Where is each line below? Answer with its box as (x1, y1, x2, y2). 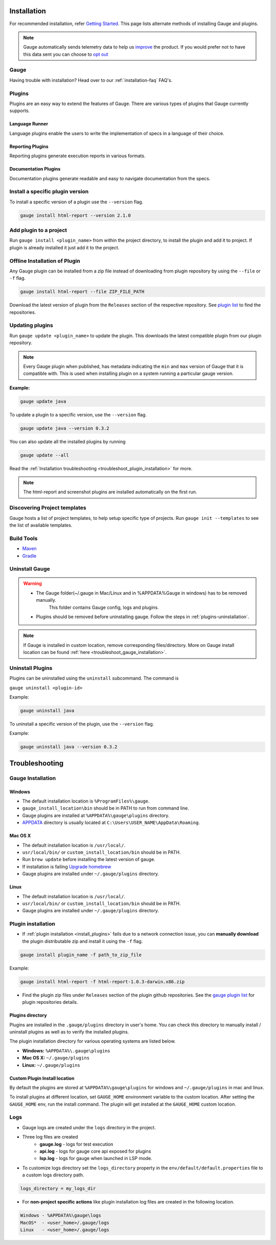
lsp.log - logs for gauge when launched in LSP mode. (39, 1155, 152, 1162)
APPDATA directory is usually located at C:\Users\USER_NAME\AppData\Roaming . (22, 819, 200, 826)
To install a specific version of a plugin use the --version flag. (9, 199, 144, 205)
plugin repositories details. (22, 999, 78, 1005)
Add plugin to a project (9, 227, 67, 234)
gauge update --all (20, 452, 69, 458)
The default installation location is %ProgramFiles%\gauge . (22, 798, 150, 804)
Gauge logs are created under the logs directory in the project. (22, 1124, 156, 1130)
